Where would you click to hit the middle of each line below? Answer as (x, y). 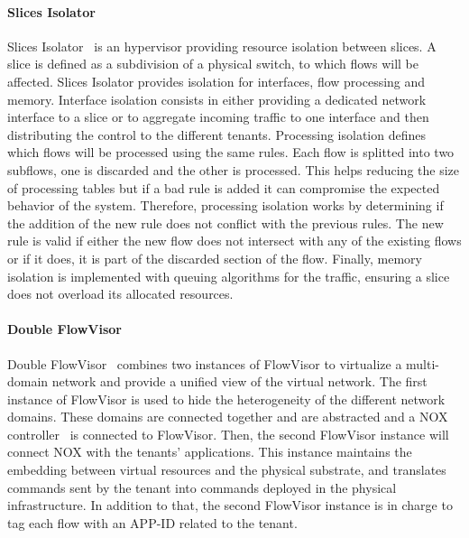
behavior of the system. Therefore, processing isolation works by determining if (225, 205)
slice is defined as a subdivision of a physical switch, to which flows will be (213, 64)
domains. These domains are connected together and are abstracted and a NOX (228, 417)
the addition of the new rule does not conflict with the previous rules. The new (225, 223)
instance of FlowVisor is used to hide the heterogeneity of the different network (226, 399)
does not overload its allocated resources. (120, 294)
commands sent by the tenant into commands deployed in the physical (202, 487)
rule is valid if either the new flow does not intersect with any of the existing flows (234, 241)
